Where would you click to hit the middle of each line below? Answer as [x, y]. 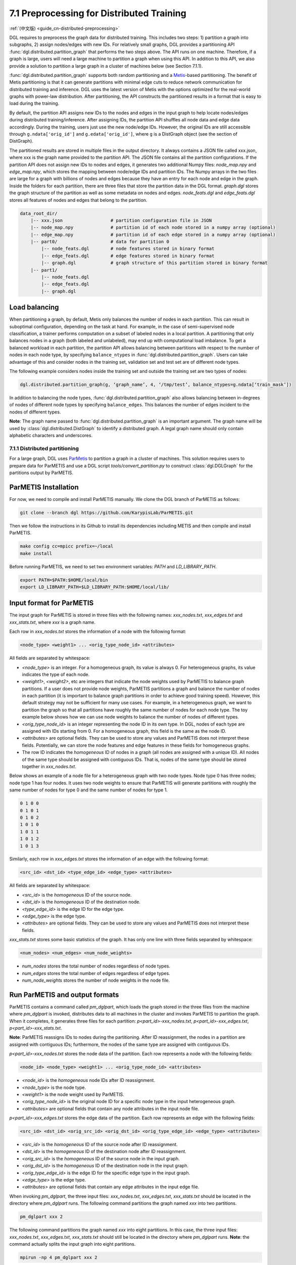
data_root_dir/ [39, 213]
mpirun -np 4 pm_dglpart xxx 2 [59, 1257]
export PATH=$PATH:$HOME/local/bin [64, 580]
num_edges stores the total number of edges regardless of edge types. [96, 973]
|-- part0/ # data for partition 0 [100, 242]
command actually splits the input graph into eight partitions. [72, 1244]
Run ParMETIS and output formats [64, 995]
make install [36, 553]
